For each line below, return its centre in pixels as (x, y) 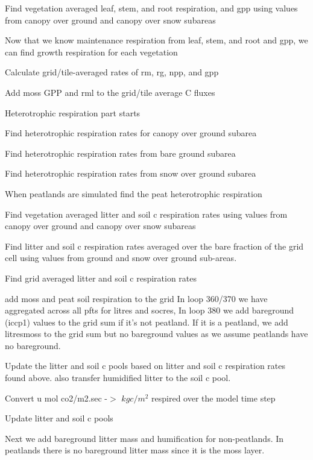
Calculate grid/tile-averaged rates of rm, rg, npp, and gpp (112, 72)
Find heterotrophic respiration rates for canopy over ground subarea (131, 133)
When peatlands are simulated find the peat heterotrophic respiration (134, 193)
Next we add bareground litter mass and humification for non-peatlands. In (144, 438)
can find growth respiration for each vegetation (91, 52)
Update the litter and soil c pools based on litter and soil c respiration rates (145, 366)
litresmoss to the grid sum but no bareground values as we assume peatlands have (156, 334)
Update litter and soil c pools (59, 418)
